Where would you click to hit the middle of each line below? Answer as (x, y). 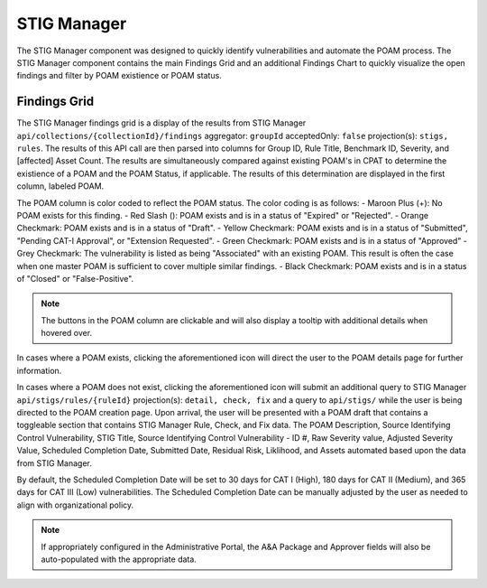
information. (39, 370)
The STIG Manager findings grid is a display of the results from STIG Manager (161, 123)
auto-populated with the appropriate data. (119, 559)
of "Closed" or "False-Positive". (75, 278)
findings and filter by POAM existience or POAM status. (119, 76)
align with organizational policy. (75, 505)
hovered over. (67, 333)
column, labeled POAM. (60, 186)
